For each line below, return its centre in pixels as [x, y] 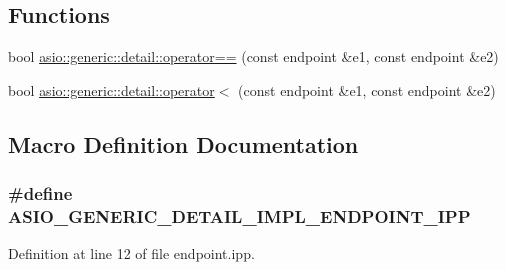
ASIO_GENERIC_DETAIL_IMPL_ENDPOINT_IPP [239, 216]
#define [40, 193]
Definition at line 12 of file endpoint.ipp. [131, 253]
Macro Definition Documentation [183, 143]
